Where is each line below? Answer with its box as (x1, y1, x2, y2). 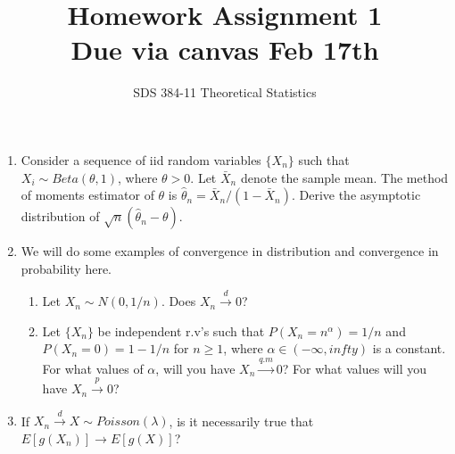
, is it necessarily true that (169, 411, 314, 430)
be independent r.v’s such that (97, 321, 265, 340)
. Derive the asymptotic (291, 186, 421, 204)
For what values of (42, 359, 144, 377)
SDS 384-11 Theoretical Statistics (133, 83, 317, 102)
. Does (161, 292, 196, 310)
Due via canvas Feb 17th (70, 31, 379, 68)
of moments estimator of (21, 186, 154, 204)
